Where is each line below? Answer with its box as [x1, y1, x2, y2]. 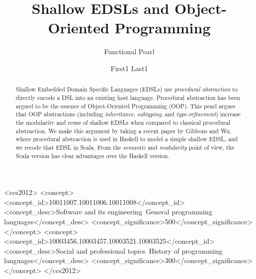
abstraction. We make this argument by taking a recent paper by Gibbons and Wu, [15, 126, 232, 135]
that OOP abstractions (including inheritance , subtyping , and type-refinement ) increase [15, 110, 241, 118]
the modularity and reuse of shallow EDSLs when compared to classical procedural [15, 118, 231, 126]
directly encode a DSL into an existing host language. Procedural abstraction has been [15, 93, 240, 101]
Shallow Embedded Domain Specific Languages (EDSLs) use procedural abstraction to [15, 85, 238, 93]
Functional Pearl [104, 46, 155, 57]
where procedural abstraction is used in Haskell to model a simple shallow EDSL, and [15, 135, 238, 143]
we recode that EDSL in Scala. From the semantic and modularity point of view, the [15, 143, 235, 151]
